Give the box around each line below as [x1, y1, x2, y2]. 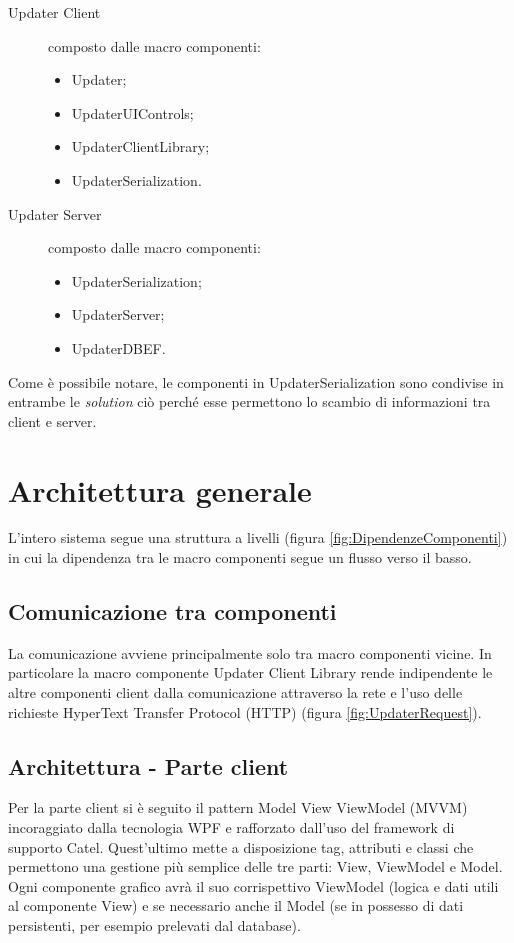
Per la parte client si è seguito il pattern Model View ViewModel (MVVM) [8, 797, 468, 818]
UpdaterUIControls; [71, 102, 194, 123]
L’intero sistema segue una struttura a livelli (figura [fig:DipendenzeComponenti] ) [8, 527, 508, 548]
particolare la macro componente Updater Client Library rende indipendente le [8, 662, 493, 683]
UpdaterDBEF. [71, 337, 166, 358]
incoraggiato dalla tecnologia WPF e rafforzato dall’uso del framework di [8, 817, 455, 837]
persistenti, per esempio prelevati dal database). [8, 914, 301, 935]
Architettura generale [8, 469, 312, 510]
